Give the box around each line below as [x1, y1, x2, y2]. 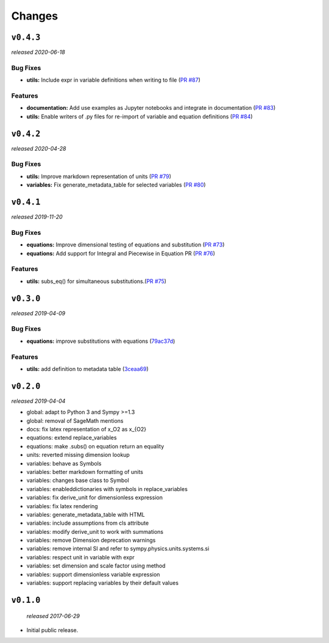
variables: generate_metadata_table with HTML [26, 511, 146, 518]
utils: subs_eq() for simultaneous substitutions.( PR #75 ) [26, 278, 167, 285]
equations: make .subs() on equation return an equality [26, 442, 164, 450]
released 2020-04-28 [11, 145, 66, 152]
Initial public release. [26, 626, 79, 634]
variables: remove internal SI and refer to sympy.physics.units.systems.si [26, 545, 210, 552]
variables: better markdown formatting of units [26, 468, 143, 475]
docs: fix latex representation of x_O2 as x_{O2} [26, 426, 147, 433]
